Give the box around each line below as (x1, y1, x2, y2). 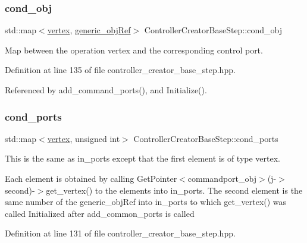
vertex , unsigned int (47, 132, 120, 144)
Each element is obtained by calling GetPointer (5, 172, 177, 184)
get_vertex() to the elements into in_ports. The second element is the (46, 184, 303, 196)
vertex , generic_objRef (47, 24, 131, 36)
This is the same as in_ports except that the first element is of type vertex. (5, 152, 280, 165)
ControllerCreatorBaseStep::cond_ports (133, 132, 278, 144)
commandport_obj (187, 172, 256, 184)
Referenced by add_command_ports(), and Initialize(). (5, 84, 207, 96)
